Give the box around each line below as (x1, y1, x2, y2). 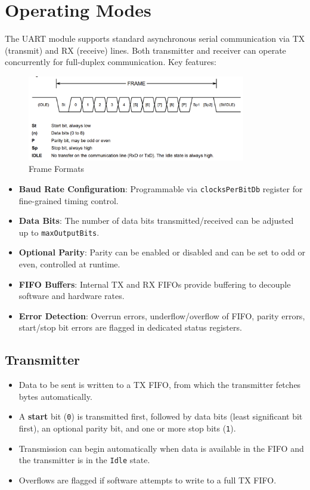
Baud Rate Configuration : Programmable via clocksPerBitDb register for (18, 182, 303, 195)
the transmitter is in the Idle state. (18, 454, 150, 466)
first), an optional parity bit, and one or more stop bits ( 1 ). (18, 421, 236, 434)
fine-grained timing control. (18, 194, 119, 207)
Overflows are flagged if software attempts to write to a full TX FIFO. (18, 473, 277, 486)
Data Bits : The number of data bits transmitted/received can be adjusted (18, 214, 294, 227)
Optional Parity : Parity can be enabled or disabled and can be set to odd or (18, 246, 305, 258)
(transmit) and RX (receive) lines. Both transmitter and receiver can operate (5, 44, 286, 56)
